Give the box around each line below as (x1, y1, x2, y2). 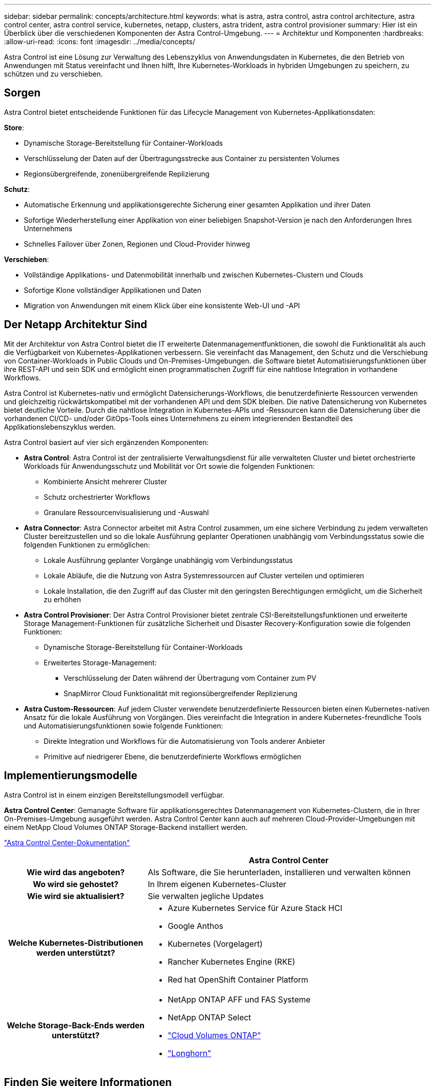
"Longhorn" (167, 1048, 212, 1058)
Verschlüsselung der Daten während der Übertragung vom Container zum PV (64, 673, 316, 682)
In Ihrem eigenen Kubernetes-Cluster (147, 879, 287, 889)
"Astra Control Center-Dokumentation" (4, 838, 130, 847)
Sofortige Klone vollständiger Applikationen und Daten (24, 285, 202, 294)
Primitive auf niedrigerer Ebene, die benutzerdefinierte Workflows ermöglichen (44, 752, 301, 761)
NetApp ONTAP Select (167, 1012, 251, 1022)
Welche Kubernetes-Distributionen (8, 937, 144, 948)
